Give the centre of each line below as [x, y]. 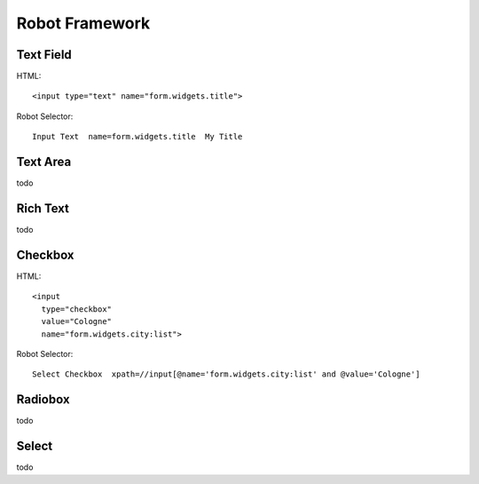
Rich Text [43, 208]
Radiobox [43, 400]
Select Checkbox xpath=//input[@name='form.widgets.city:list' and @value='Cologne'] [226, 374]
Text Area [44, 162]
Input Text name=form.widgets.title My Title [137, 137]
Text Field [44, 55]
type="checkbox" [77, 309]
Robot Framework [83, 23]
